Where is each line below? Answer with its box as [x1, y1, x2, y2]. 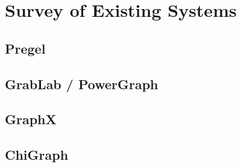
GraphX [5, 110, 57, 128]
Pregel [5, 39, 46, 57]
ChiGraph [5, 145, 69, 164]
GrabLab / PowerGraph [5, 74, 158, 93]
